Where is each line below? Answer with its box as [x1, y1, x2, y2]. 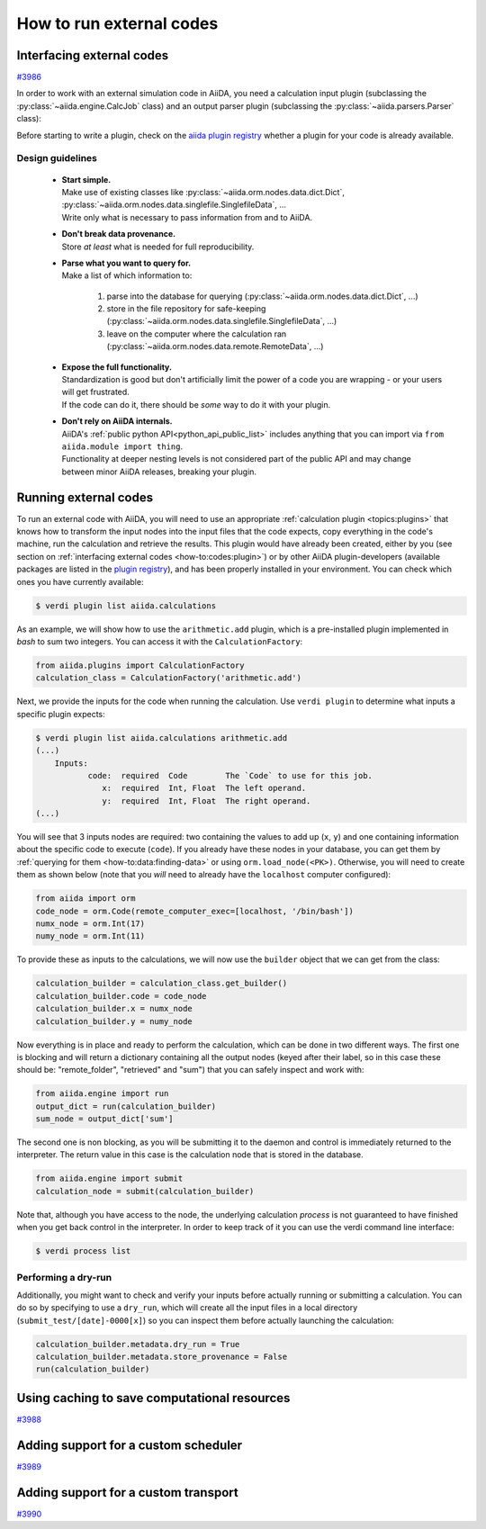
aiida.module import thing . [61, 441, 184, 452]
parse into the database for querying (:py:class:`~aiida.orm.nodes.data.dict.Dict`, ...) [106, 291, 418, 301]
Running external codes [16, 490, 153, 505]
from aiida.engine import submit [35, 1174, 184, 1183]
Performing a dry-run [16, 1271, 112, 1283]
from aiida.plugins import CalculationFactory [35, 660, 245, 670]
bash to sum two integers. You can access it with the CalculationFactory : [16, 636, 303, 647]
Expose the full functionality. [61, 361, 173, 373]
